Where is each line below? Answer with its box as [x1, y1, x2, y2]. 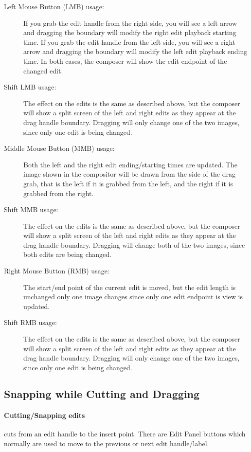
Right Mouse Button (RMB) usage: [4, 266, 109, 276]
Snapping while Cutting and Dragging [4, 386, 200, 401]
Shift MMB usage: [4, 204, 58, 215]
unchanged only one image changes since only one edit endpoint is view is [23, 291, 243, 302]
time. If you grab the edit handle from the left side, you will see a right [23, 36, 235, 47]
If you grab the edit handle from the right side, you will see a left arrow [23, 18, 237, 28]
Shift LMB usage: [4, 82, 56, 92]
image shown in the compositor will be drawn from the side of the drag [23, 169, 235, 179]
